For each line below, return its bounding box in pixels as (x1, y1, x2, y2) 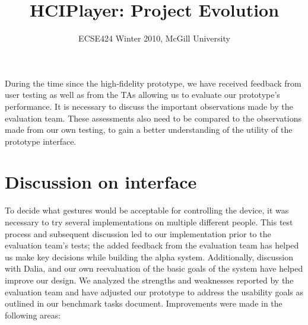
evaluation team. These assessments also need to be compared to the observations (5, 111, 302, 124)
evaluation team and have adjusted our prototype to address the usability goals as (5, 285, 304, 298)
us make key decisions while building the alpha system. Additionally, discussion (5, 250, 293, 263)
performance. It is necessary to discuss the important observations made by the (5, 100, 293, 112)
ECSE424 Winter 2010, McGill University (78, 32, 230, 44)
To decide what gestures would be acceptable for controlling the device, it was (5, 204, 289, 216)
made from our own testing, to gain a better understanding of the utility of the (5, 123, 293, 136)
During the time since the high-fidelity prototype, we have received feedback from (5, 77, 301, 89)
